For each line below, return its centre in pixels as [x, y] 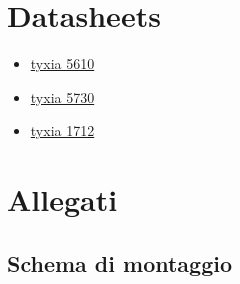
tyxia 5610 [62, 63]
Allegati [62, 199]
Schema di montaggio [120, 262]
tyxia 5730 [62, 96]
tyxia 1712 [62, 130]
